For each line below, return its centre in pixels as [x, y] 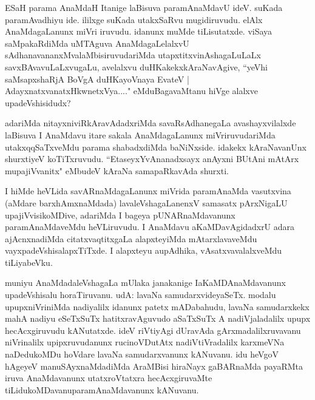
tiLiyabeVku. [29, 262]
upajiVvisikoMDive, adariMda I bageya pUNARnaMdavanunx [120, 215]
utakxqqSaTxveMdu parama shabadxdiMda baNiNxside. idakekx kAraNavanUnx [156, 147]
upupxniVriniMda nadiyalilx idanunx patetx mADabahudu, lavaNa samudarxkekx [157, 306]
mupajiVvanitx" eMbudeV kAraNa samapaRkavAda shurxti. [117, 170]
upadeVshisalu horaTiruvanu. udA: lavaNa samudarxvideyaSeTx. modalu [141, 295]
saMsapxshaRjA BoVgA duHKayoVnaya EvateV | [97, 79]
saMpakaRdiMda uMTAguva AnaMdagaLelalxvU [97, 43]
